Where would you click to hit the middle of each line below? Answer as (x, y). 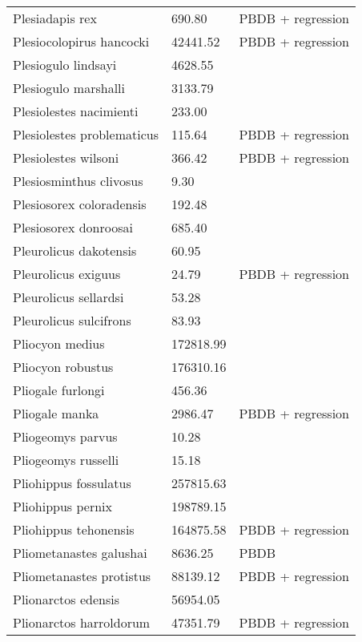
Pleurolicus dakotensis (75, 250)
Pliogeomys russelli (66, 460)
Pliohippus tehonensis (74, 529)
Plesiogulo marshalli (69, 88)
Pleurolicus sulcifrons (72, 320)
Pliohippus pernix (62, 506)
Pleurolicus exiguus (67, 274)
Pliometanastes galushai (80, 553)
